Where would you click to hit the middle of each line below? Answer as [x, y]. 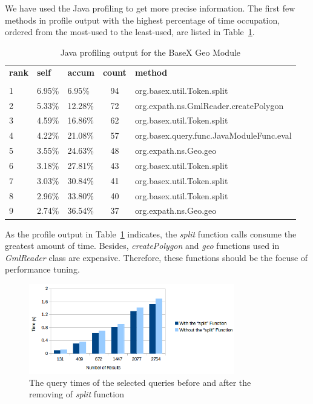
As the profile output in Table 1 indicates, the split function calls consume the [151, 233]
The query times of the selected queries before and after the [140, 382]
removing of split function [77, 394]
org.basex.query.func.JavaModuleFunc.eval [213, 135]
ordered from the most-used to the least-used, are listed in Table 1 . [130, 32]
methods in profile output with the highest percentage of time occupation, [143, 20]
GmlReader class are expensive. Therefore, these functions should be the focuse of [156, 257]
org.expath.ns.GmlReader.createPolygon [209, 105]
